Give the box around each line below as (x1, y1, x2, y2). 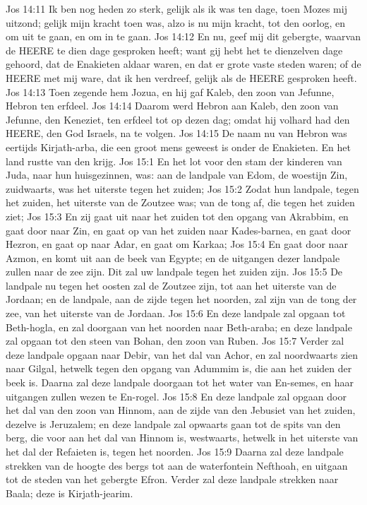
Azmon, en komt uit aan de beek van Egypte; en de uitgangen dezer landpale (6, 250, 340, 265)
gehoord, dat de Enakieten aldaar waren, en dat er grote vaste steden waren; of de (6, 57, 361, 71)
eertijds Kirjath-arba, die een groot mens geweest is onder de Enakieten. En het (6, 139, 351, 154)
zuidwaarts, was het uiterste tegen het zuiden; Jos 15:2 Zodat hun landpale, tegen (6, 181, 359, 196)
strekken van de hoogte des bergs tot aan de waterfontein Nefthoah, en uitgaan (6, 458, 348, 473)
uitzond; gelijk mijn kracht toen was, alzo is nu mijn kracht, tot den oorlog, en (6, 15, 345, 30)
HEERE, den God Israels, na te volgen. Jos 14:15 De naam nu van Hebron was (6, 126, 347, 141)
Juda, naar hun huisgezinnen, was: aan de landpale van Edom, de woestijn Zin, (6, 167, 348, 182)
